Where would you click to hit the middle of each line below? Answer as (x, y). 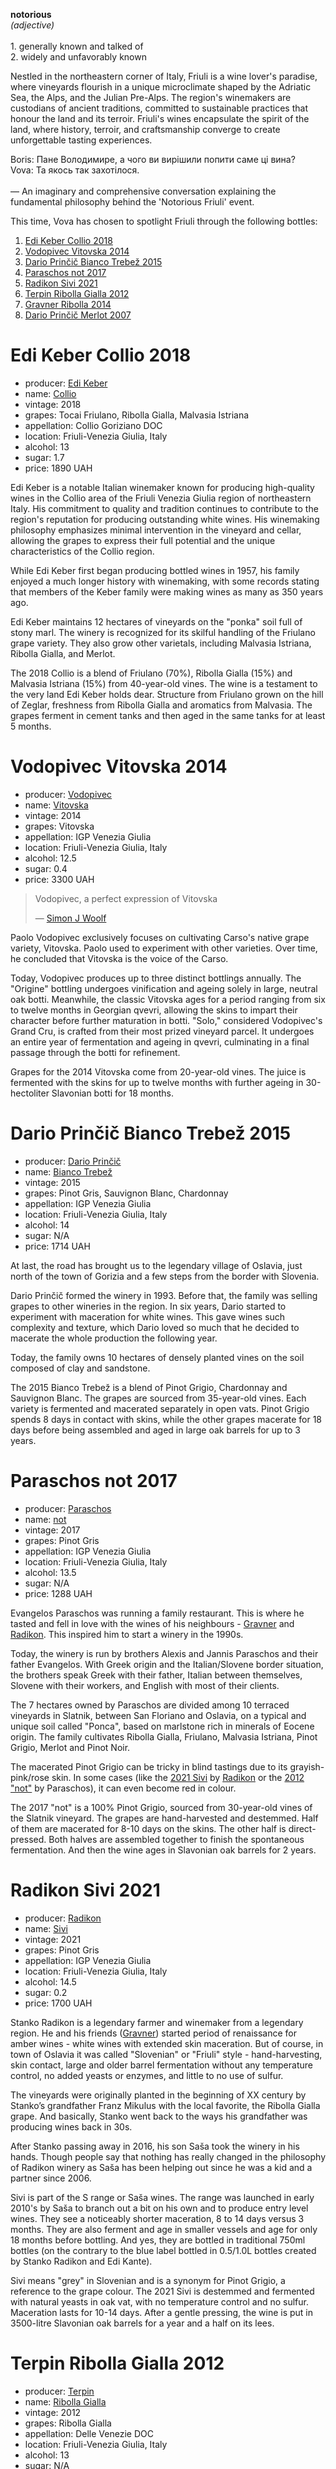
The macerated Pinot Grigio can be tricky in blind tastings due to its (149, 1766)
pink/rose (30, 1777)
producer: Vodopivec (68, 794)
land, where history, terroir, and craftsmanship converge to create (145, 129)
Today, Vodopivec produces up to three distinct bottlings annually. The (156, 978)
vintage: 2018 (53, 404)
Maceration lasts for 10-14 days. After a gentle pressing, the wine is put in (162, 2312)
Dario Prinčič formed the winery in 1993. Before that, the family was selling (164, 1295)
